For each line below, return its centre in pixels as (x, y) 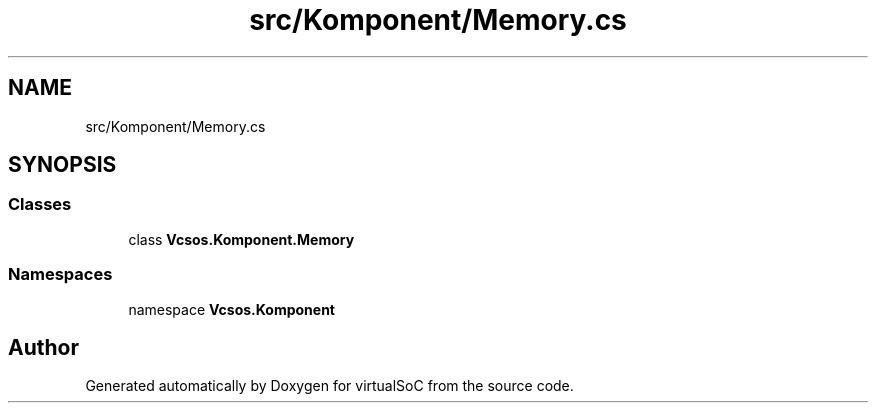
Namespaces (60, 274)
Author (43, 347)
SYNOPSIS (62, 165)
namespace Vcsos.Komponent (231, 309)
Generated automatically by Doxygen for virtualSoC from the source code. (329, 386)
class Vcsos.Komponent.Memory (241, 239)
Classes (40, 204)
